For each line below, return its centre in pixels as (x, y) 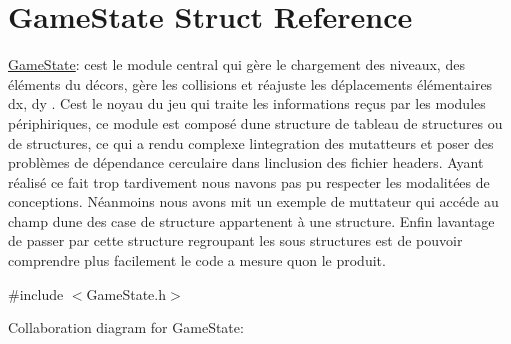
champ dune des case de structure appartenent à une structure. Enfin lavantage (251, 220)
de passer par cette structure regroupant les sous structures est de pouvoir (235, 240)
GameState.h (126, 293)
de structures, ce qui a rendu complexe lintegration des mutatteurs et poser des (251, 142)
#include (36, 293)
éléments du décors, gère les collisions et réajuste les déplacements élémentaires (250, 83)
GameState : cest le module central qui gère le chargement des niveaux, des (236, 64)
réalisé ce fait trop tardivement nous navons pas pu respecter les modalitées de (249, 181)
